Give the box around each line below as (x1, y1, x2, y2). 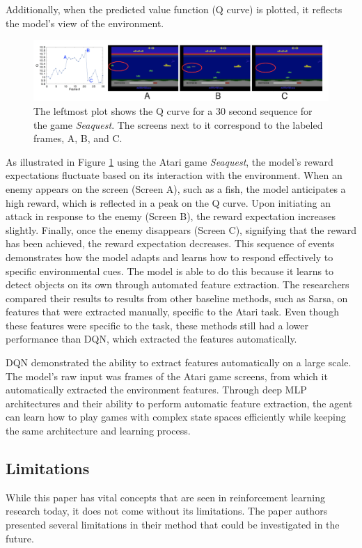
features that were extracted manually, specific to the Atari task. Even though (6, 304, 339, 319)
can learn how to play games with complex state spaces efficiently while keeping (6, 409, 346, 424)
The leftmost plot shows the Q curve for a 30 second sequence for (33, 103, 313, 118)
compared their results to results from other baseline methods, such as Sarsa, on (6, 290, 348, 305)
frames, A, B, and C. (33, 131, 123, 146)
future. (6, 531, 34, 545)
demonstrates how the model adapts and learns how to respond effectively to (6, 249, 333, 264)
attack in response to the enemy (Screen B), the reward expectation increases (6, 209, 336, 224)
